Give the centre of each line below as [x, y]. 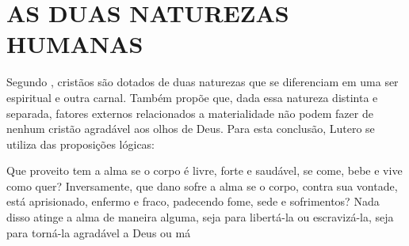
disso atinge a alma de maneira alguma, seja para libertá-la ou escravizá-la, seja [200, 217]
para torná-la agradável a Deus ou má [99, 232]
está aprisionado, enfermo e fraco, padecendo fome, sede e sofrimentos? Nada [193, 201]
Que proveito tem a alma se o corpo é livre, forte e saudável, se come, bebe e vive [204, 170]
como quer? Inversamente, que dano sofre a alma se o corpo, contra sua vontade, [202, 185]
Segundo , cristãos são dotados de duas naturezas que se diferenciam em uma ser [203, 82]
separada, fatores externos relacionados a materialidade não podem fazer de [190, 113]
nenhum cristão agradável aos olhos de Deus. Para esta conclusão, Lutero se [191, 129]
